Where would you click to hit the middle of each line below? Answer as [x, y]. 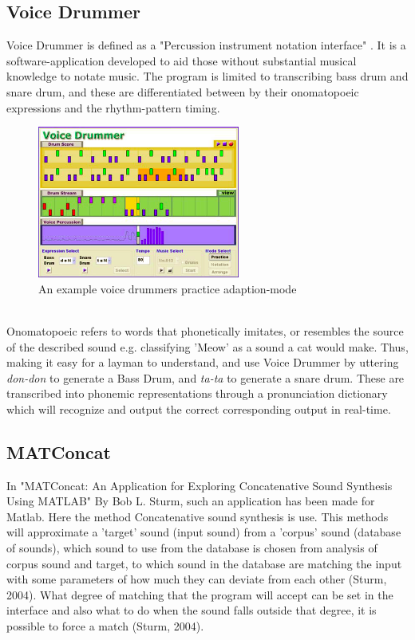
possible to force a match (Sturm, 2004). [105, 626]
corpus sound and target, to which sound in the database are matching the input [204, 563]
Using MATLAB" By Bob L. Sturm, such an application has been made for [191, 501]
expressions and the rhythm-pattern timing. [113, 107]
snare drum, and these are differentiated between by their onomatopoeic [183, 91]
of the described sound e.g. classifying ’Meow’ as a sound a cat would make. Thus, [207, 346]
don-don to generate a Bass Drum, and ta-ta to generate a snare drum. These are [206, 377]
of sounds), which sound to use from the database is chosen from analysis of [192, 548]
